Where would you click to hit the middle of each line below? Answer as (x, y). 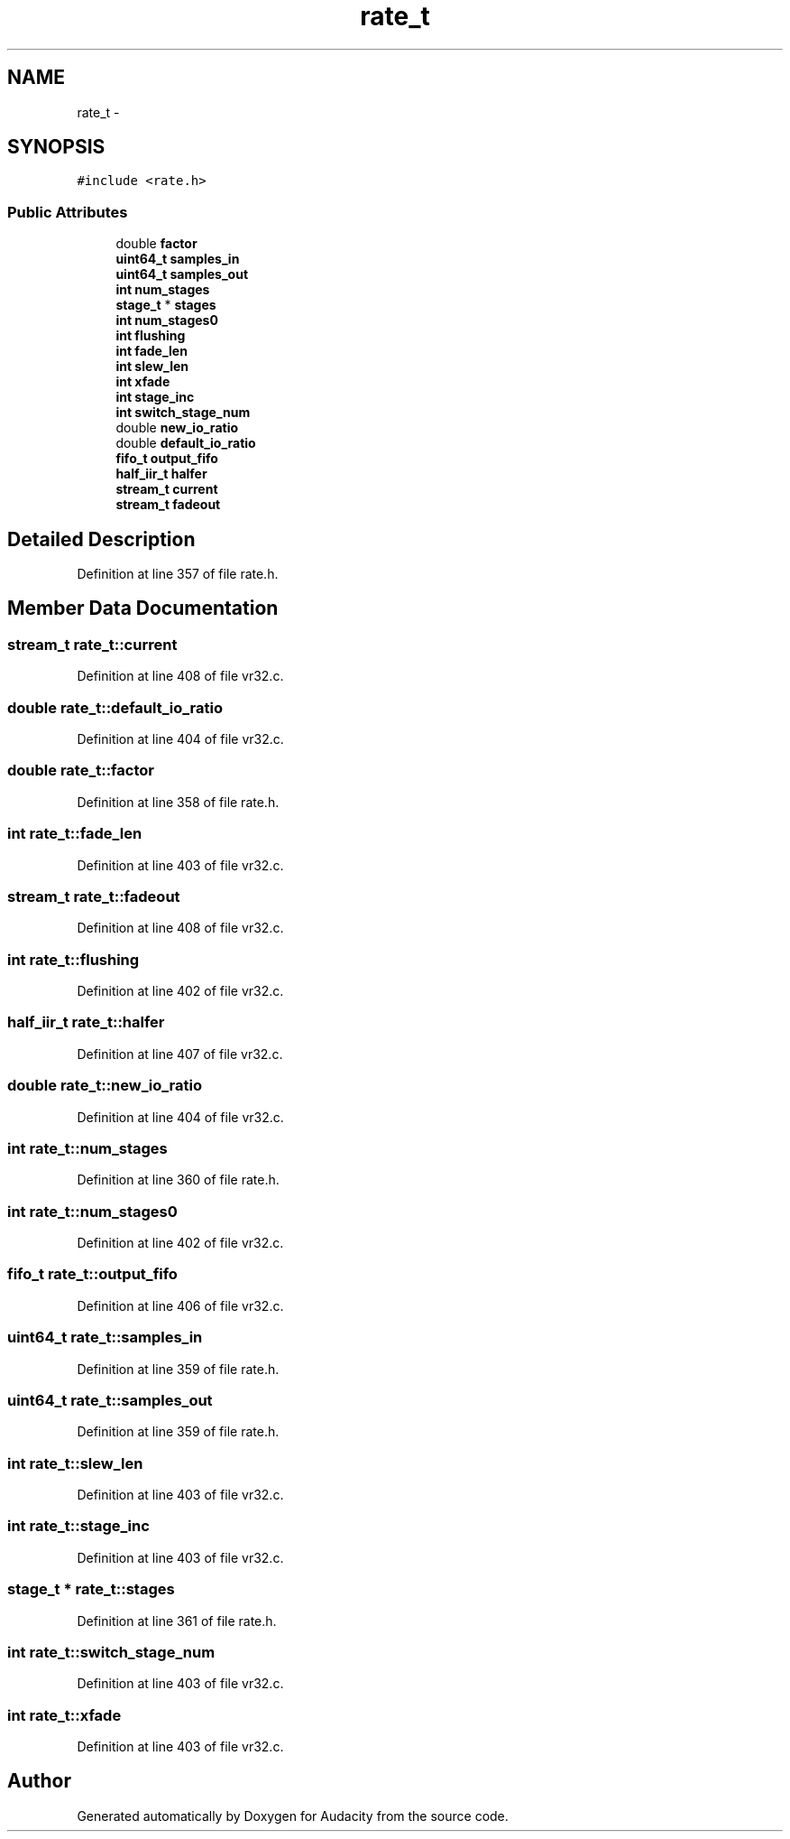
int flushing (151, 336)
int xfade (143, 382)
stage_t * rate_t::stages (91, 1589)
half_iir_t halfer (161, 474)
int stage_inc (155, 397)
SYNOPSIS (56, 147)
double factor (156, 244)
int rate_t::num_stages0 (92, 1211)
